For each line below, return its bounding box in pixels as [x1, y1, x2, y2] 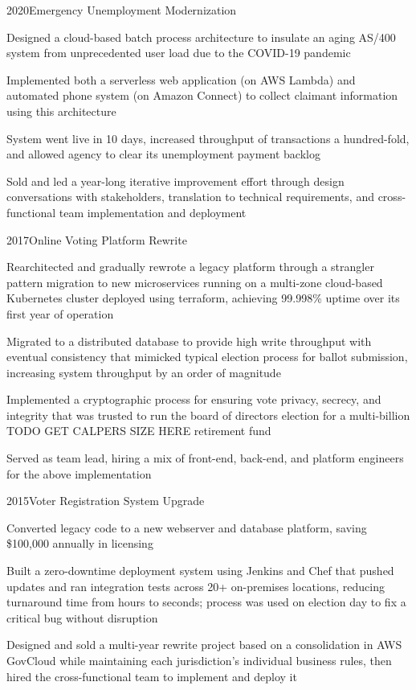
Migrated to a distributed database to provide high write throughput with [6, 332, 372, 349]
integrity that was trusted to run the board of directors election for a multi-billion [6, 406, 410, 423]
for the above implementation [6, 465, 152, 482]
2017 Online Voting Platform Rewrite [6, 231, 187, 248]
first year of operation [6, 305, 114, 322]
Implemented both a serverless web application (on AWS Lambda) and [6, 71, 356, 88]
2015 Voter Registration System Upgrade [6, 492, 205, 509]
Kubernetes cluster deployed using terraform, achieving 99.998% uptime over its [6, 290, 400, 306]
